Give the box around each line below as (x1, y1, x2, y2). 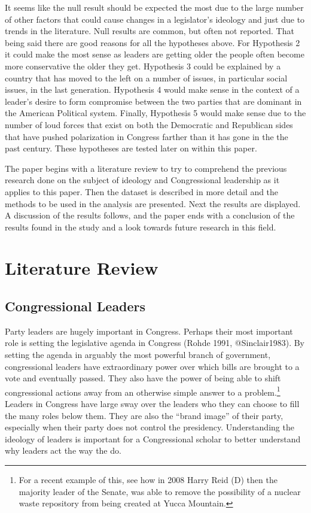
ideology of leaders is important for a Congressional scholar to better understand (5, 432, 301, 445)
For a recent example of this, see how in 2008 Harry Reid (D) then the (19, 473, 278, 486)
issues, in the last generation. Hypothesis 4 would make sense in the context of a (5, 83, 300, 96)
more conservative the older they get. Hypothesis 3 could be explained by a (5, 59, 281, 72)
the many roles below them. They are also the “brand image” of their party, (5, 409, 283, 421)
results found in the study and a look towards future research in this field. (5, 220, 276, 233)
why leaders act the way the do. (5, 444, 121, 457)
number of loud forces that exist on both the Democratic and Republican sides (5, 118, 293, 130)
